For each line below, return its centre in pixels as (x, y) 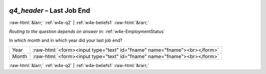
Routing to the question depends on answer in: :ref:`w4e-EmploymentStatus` (87, 31)
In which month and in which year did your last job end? (66, 40)
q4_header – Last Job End (50, 11)
